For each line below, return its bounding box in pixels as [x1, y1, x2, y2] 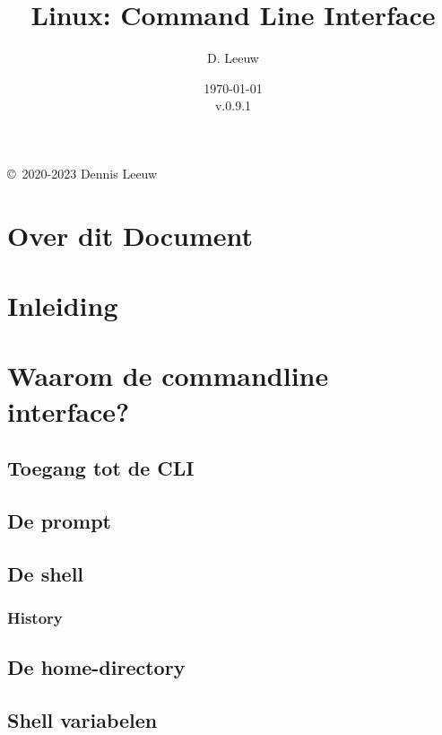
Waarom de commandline [7, 357, 329, 394]
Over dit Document [7, 216, 254, 253]
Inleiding [7, 287, 118, 324]
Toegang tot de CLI [7, 454, 195, 482]
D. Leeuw [207, 48, 259, 67]
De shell [7, 559, 84, 587]
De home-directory [7, 653, 186, 681]
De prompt [7, 506, 112, 534]
